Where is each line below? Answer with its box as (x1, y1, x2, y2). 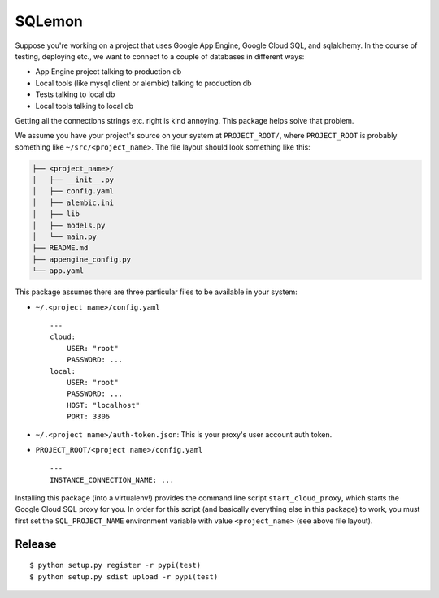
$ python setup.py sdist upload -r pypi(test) (29, 572, 219, 581)
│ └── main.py (32, 232, 98, 241)
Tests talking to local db (35, 89, 115, 99)
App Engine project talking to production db (35, 67, 182, 76)
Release (15, 537, 57, 551)
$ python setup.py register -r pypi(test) (29, 561, 202, 570)
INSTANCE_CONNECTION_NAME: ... (50, 475, 175, 484)
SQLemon (15, 12, 83, 30)
